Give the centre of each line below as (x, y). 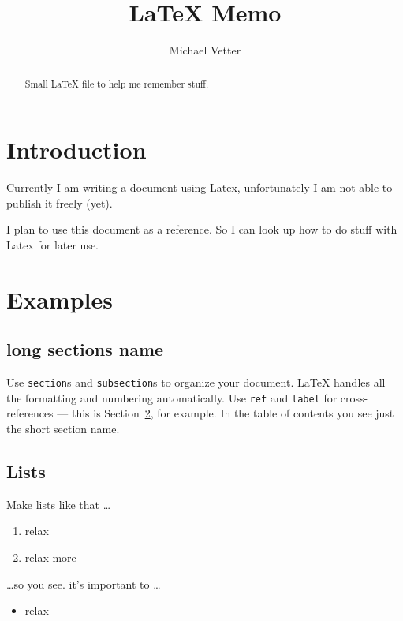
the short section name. (63, 428)
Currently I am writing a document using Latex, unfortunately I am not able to (200, 187)
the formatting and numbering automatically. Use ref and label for (172, 397)
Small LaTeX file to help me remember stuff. (117, 83)
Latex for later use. (53, 244)
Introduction (76, 150)
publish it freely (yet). (60, 202)
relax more (50, 557)
